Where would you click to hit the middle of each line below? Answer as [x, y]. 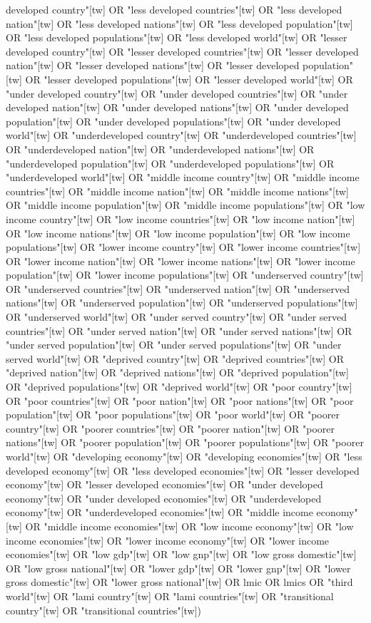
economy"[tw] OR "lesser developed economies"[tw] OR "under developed [164, 484]
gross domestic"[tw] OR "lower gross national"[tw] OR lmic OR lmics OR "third [179, 582]
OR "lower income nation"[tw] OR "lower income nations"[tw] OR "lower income [181, 261]
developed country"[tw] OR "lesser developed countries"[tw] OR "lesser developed [182, 51]
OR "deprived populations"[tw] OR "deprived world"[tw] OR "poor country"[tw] [179, 387]
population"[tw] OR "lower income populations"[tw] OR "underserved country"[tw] [185, 275]
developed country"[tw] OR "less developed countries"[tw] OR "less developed [174, 9]
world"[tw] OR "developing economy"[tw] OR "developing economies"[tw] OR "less [184, 456]
